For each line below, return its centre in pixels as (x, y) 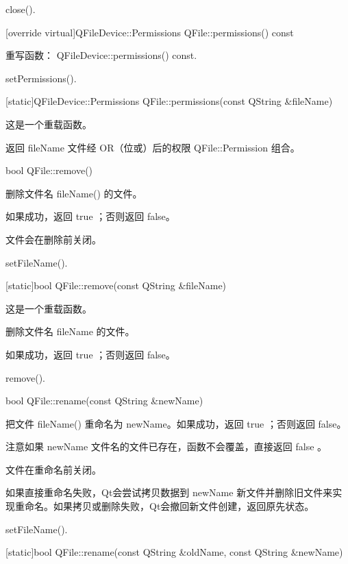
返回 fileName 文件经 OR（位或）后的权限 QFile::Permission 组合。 (153, 147)
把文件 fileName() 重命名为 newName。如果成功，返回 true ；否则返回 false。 (176, 423)
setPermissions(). (41, 78)
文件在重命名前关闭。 (53, 469)
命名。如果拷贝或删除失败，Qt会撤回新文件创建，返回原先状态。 (169, 506)
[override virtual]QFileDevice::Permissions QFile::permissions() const (150, 32)
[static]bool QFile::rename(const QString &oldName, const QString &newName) (174, 552)
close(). (21, 9)
